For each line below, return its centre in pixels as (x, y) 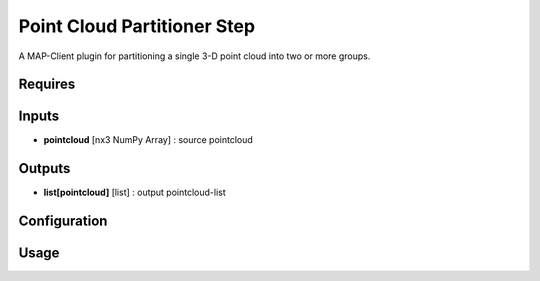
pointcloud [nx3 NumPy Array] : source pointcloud (148, 140)
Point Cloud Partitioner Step (136, 26)
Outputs (44, 168)
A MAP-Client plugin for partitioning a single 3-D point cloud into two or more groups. (194, 56)
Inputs (39, 116)
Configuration (63, 221)
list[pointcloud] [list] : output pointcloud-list (135, 192)
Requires (47, 84)
